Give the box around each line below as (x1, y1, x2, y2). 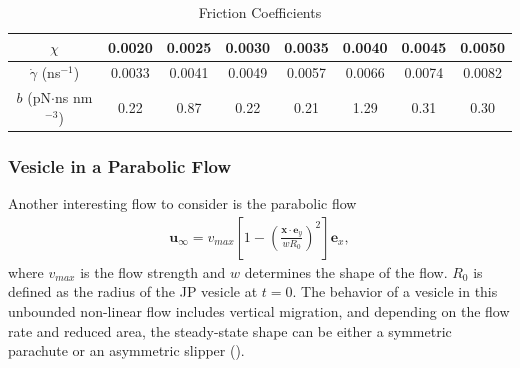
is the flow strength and (80, 261, 226, 282)
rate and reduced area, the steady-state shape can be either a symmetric (8, 320, 452, 341)
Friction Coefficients (198, 2, 322, 22)
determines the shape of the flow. (244, 261, 448, 282)
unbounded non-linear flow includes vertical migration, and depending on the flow (8, 301, 510, 321)
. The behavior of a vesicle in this (292, 281, 498, 302)
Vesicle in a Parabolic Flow (8, 153, 232, 178)
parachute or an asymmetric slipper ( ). (8, 340, 245, 361)
